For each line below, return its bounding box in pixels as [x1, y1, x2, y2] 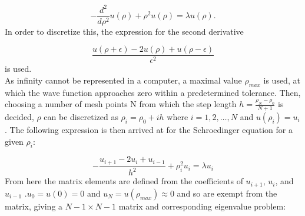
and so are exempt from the [177, 187, 277, 199]
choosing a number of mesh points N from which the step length [5, 98, 237, 110]
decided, [5, 111, 34, 123]
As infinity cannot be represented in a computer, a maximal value [5, 74, 242, 86]
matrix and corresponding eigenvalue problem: [118, 200, 286, 212]
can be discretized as [44, 111, 118, 123]
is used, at [263, 74, 300, 86]
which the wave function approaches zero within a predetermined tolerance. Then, [5, 86, 301, 98]
